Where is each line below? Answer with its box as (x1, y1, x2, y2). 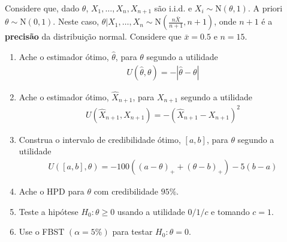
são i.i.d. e (154, 2, 192, 14)
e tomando (211, 205, 250, 217)
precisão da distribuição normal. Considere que (5, 30, 182, 43)
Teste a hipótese (19, 205, 78, 217)
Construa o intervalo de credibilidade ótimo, (19, 133, 181, 145)
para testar (112, 225, 153, 238)
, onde (214, 15, 237, 28)
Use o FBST (19, 225, 65, 238)
